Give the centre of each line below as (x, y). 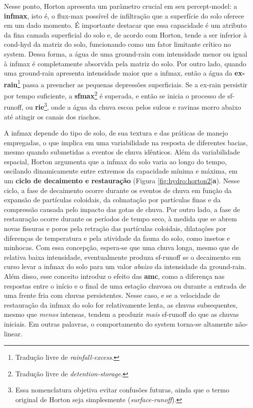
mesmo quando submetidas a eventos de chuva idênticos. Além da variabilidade (122, 152)
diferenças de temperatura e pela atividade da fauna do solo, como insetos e (117, 238)
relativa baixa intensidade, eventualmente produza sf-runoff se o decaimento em (122, 257)
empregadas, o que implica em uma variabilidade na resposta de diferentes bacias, (126, 142)
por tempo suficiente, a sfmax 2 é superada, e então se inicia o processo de (115, 95)
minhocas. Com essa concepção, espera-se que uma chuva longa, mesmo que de (121, 247)
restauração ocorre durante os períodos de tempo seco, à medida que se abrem (120, 219)
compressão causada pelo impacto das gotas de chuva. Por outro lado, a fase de (122, 209)
